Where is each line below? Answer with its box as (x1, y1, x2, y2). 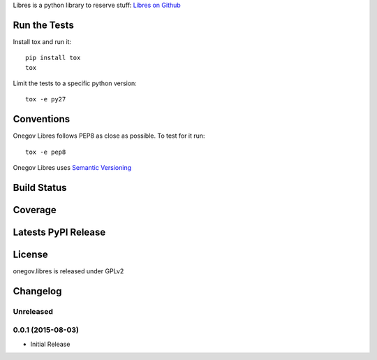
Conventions (13, 113, 71, 125)
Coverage (13, 203, 57, 216)
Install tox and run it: (13, 37, 72, 45)
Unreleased (13, 306, 54, 316)
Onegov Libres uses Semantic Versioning (13, 164, 132, 172)
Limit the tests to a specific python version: (13, 79, 138, 87)
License (13, 249, 48, 261)
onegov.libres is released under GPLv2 (13, 267, 124, 275)
